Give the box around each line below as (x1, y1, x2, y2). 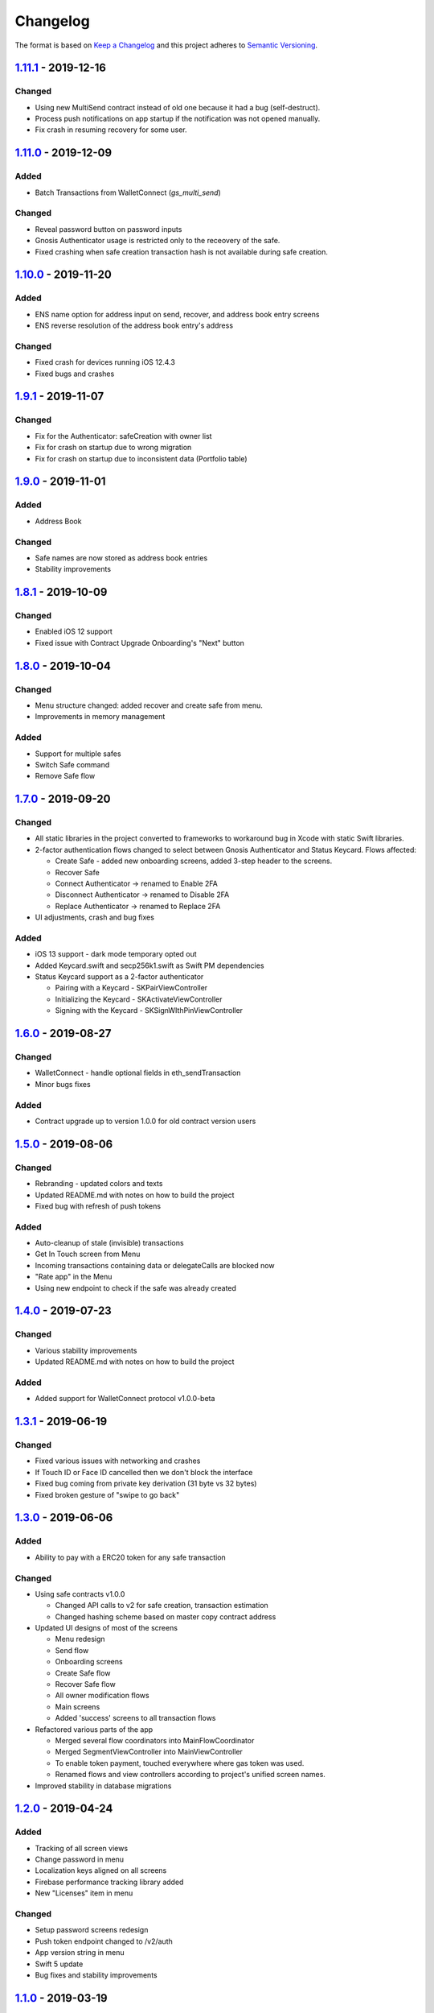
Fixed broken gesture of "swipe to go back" (35, 1490, 180, 1499)
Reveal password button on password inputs (35, 224, 182, 234)
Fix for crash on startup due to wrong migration (35, 443, 192, 453)
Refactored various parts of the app (35, 1724, 154, 1734)
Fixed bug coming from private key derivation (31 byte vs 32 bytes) (35, 1478, 257, 1489)
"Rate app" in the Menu (35, 1272, 113, 1282)
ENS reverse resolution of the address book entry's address (35, 320, 233, 330)
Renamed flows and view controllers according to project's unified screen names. (55, 1770, 325, 1779)
